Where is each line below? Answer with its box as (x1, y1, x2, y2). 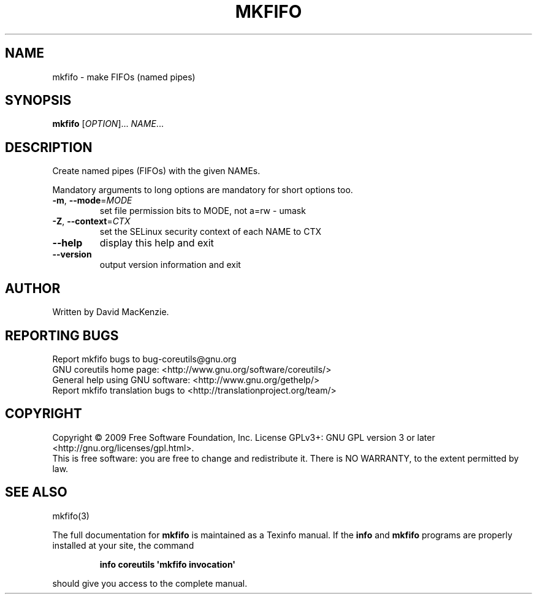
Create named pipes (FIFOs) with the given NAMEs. (52, 166, 261, 177)
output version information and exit (99, 259, 241, 270)
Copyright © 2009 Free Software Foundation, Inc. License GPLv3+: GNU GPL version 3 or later (52, 432, 435, 443)
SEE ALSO (5, 484, 67, 500)
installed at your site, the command (52, 540, 194, 551)
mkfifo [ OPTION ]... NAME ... (52, 118, 164, 129)
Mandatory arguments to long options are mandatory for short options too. (52, 185, 353, 196)
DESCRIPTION (5, 139, 93, 155)
